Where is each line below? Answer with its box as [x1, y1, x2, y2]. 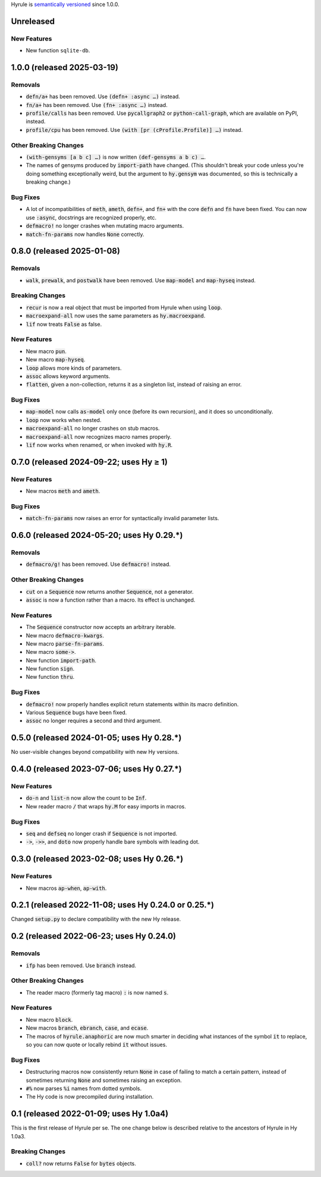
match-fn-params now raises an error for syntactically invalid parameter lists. [26, 515, 219, 522]
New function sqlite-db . [26, 47, 90, 54]
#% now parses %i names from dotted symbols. [26, 1085, 142, 1092]
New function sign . [26, 665, 74, 672]
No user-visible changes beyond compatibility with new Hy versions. [11, 748, 180, 756]
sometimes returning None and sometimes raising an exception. [26, 1077, 182, 1084]
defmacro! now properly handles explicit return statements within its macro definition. [26, 700, 239, 707]
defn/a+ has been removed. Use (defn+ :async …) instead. [26, 93, 181, 100]
